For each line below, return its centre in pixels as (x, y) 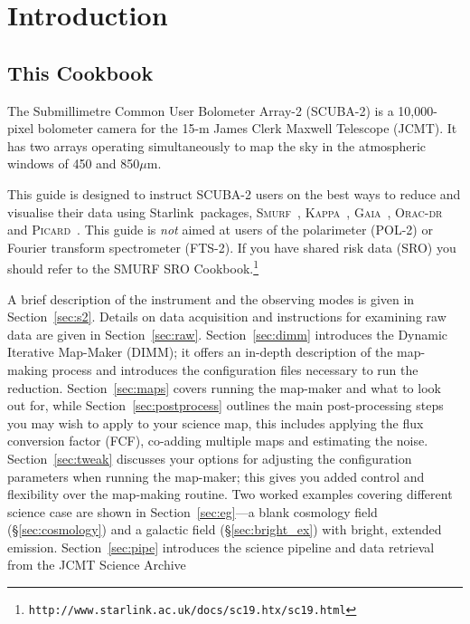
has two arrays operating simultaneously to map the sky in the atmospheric (216, 145)
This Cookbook (80, 72)
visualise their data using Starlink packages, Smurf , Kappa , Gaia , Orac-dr (225, 211)
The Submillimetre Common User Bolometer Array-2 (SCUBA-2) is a (201, 110)
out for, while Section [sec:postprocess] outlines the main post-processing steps (226, 405)
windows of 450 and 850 (74, 163)
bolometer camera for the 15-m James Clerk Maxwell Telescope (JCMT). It (247, 128)
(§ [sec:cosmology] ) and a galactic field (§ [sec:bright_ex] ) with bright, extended (225, 529)
